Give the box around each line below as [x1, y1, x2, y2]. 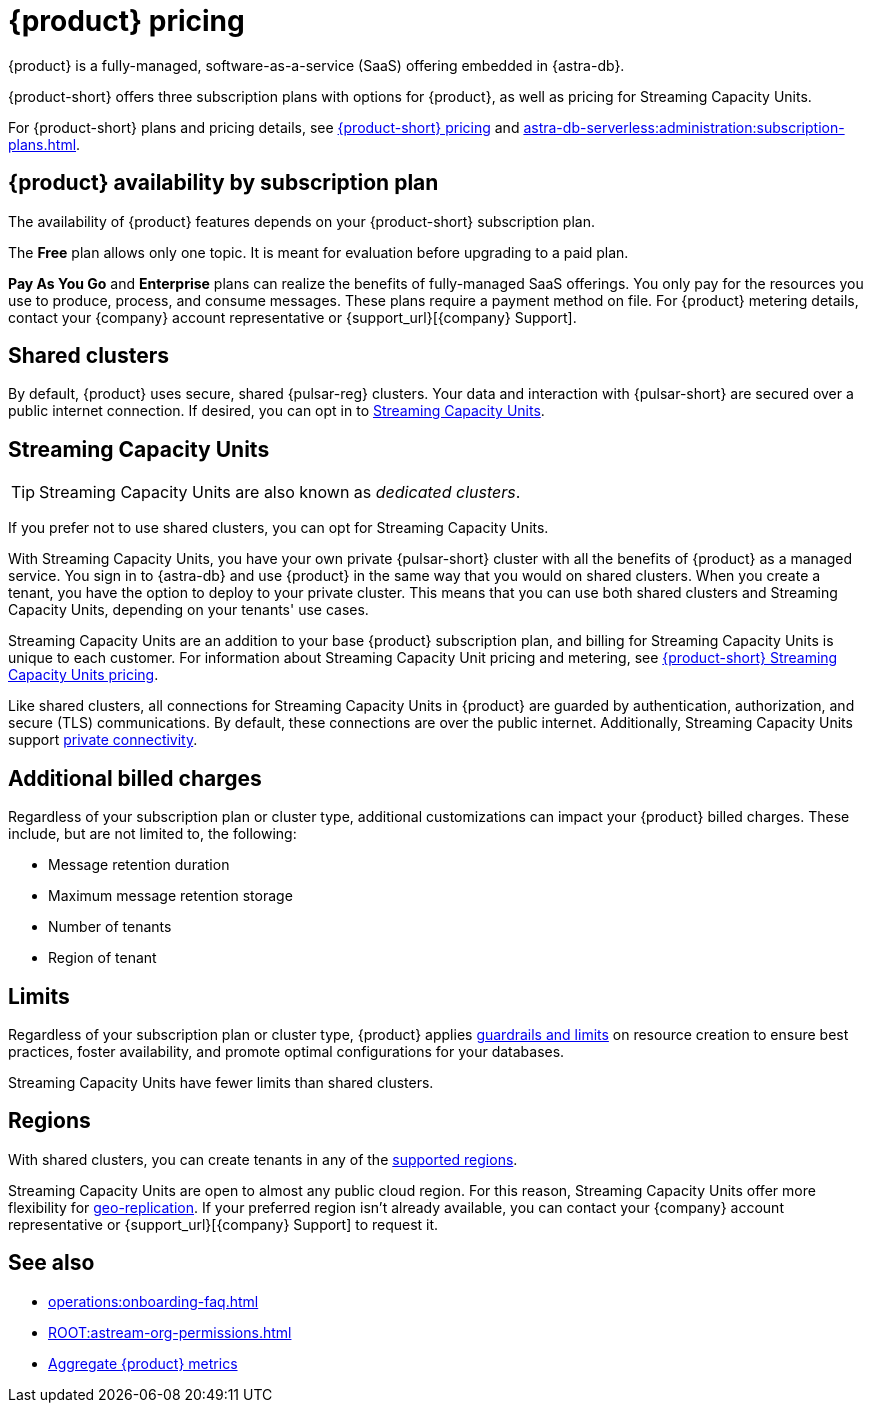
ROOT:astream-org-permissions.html [48, 1323, 292, 1341]
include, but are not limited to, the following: [8, 825, 297, 843]
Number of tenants [48, 918, 172, 936]
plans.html [8, 135, 77, 153]
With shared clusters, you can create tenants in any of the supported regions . [8, 1150, 518, 1168]
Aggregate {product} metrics [48, 1354, 238, 1372]
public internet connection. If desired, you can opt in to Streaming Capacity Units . [8, 402, 545, 420]
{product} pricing [8, 4, 245, 38]
